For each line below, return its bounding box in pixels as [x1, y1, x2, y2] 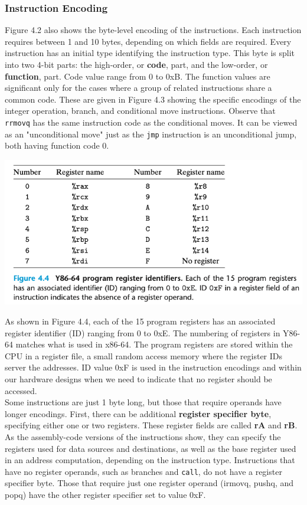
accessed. [5, 384, 37, 396]
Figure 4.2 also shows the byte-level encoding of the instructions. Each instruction [5, 24, 302, 36]
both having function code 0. [5, 139, 109, 152]
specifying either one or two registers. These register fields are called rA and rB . [5, 419, 298, 431]
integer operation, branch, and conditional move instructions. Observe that [5, 104, 276, 117]
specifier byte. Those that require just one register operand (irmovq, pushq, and [5, 477, 294, 489]
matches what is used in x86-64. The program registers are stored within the [15, 338, 293, 350]
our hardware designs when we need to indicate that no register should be [5, 372, 272, 385]
